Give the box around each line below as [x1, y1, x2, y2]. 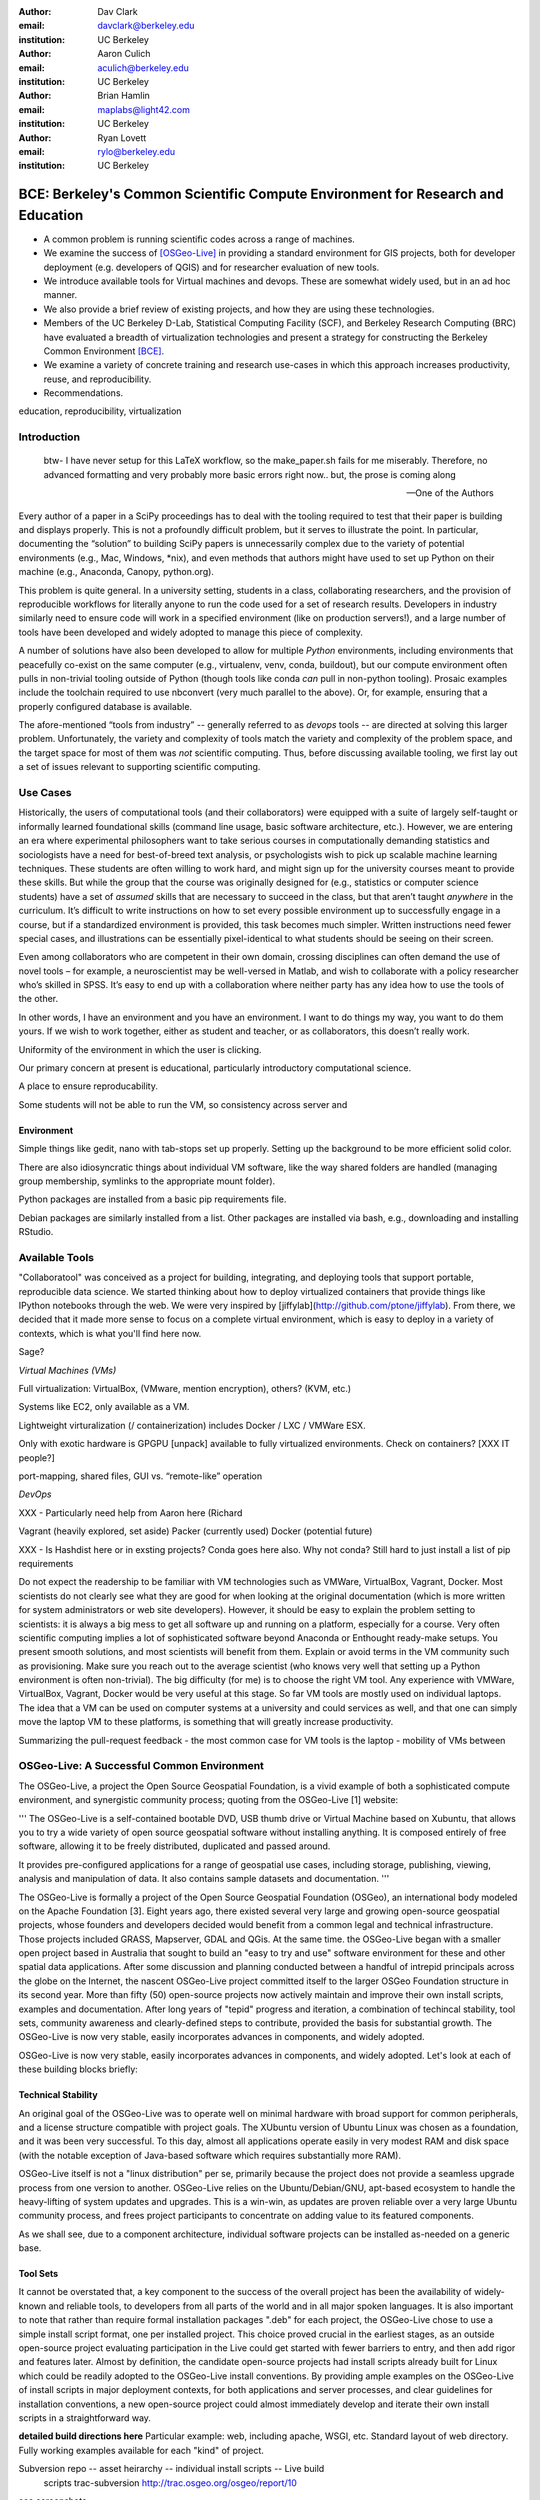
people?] [18, 1451, 55, 1464]
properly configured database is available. [18, 700, 193, 712]
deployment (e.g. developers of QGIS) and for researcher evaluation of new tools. [43, 261, 380, 273]
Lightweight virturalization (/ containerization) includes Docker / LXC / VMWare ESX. [18, 1419, 366, 1431]
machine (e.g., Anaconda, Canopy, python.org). [18, 566, 215, 578]
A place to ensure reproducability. [18, 1080, 159, 1092]
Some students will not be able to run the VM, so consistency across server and [18, 1098, 348, 1110]
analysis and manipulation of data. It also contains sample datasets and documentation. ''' [18, 1873, 390, 1885]
